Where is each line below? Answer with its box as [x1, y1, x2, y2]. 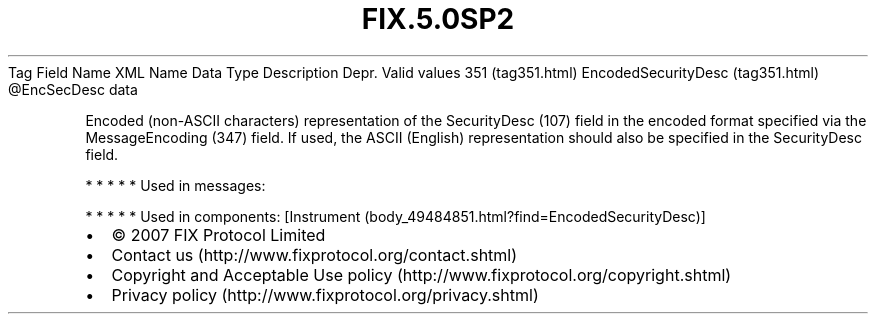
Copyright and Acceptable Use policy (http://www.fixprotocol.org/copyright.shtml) [111, 264, 732, 285]
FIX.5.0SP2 [361, 2, 515, 36]
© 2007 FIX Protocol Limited [111, 224, 326, 245]
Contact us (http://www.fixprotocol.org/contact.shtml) [111, 244, 518, 265]
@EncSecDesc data [8, 80, 138, 98]
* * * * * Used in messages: [85, 176, 266, 194]
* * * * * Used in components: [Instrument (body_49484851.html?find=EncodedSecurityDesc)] [85, 207, 706, 225]
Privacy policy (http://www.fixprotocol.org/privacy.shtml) [111, 284, 539, 305]
